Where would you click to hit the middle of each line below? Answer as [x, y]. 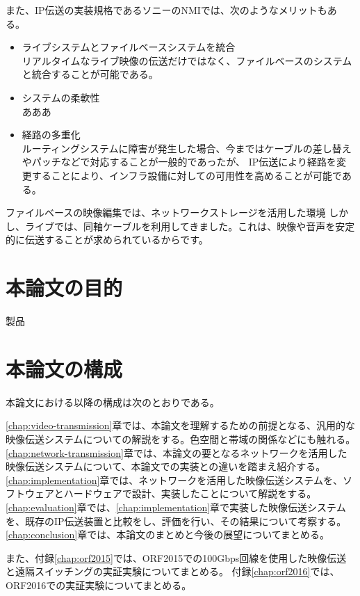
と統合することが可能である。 [90, 74]
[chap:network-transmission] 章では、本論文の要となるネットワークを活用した [177, 452]
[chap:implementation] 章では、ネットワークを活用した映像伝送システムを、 [174, 480]
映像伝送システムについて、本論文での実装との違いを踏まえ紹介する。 [166, 466]
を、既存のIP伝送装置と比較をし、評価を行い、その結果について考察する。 [176, 521]
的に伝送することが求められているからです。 [107, 240]
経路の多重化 [51, 135]
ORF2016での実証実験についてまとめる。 [99, 585]
